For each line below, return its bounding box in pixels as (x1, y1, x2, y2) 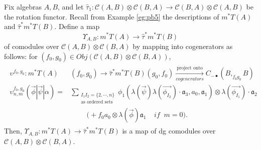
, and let (58, 1, 84, 11)
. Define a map (54, 21, 100, 31)
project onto (176, 65, 203, 70)
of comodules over (4, 40, 59, 51)
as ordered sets (81, 99, 113, 105)
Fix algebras (4, 1, 42, 11)
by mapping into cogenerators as (133, 40, 233, 51)
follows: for (4, 50, 38, 61)
